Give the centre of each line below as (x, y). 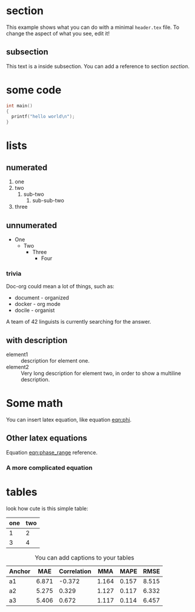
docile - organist (34, 310)
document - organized (42, 298)
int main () (19, 106)
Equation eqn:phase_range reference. (52, 452)
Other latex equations (47, 438)
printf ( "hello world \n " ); (43, 117)
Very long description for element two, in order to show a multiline (101, 373)
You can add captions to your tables (84, 557)
